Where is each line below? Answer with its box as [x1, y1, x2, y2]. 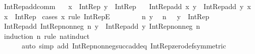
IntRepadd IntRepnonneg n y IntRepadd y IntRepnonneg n [4, 21, 200, 31]
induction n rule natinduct [4, 30, 90, 41]
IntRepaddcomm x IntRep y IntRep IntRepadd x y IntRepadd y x [4, 1, 251, 11]
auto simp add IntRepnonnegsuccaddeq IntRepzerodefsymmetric [21, 40, 226, 51]
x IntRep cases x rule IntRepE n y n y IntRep [4, 11, 209, 21]
